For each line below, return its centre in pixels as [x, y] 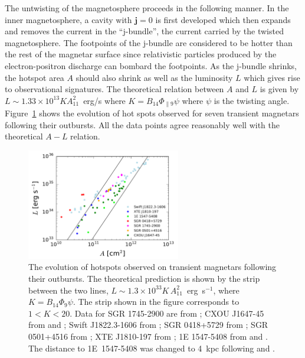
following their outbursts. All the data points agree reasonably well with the [142, 124]
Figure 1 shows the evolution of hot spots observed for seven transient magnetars [152, 113]
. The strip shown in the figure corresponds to [156, 302]
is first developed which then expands [223, 19]
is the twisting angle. [252, 100]
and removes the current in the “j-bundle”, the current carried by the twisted [144, 31]
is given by [279, 89]
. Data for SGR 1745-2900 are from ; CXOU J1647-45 [167, 313]
